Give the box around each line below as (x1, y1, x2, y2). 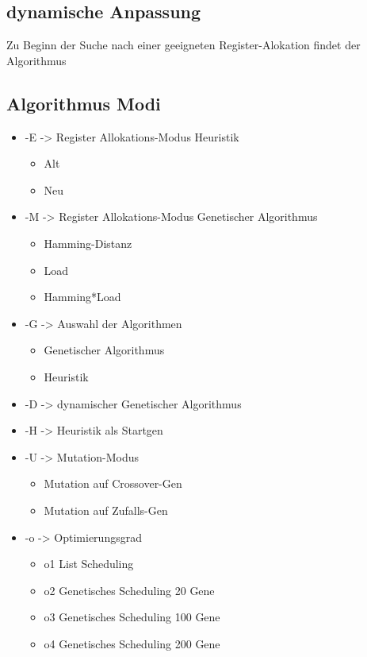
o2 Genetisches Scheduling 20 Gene (44, 582, 215, 598)
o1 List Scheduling (44, 555, 134, 572)
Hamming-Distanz (44, 234, 132, 251)
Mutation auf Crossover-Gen (44, 475, 182, 492)
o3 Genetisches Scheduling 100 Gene (44, 609, 220, 625)
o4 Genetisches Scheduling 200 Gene (44, 635, 220, 651)
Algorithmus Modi (6, 91, 161, 115)
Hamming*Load (44, 288, 121, 305)
